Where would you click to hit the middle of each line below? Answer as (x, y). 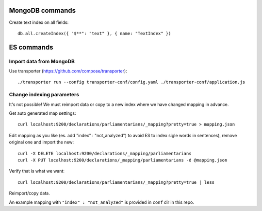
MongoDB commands (42, 10)
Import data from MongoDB (42, 61)
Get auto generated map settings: (42, 113)
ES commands (31, 47)
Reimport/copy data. (30, 193)
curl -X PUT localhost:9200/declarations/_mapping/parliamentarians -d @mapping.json (123, 160)
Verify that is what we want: (37, 171)
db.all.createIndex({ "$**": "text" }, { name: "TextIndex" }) (94, 33)
